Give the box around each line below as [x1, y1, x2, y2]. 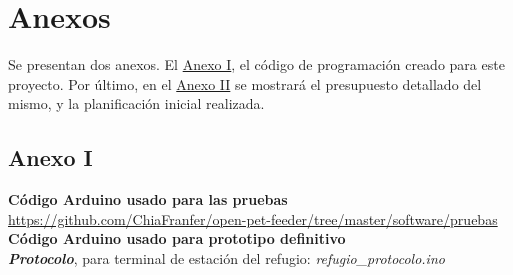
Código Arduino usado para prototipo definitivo [8, 228, 346, 249]
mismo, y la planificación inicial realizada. [8, 93, 265, 114]
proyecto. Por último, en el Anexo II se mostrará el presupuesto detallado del [8, 73, 482, 94]
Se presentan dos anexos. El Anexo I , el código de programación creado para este [8, 54, 505, 75]
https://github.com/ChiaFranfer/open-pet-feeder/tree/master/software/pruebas [8, 208, 498, 229]
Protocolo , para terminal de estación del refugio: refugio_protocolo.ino [8, 247, 445, 268]
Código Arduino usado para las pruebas [8, 189, 288, 210]
